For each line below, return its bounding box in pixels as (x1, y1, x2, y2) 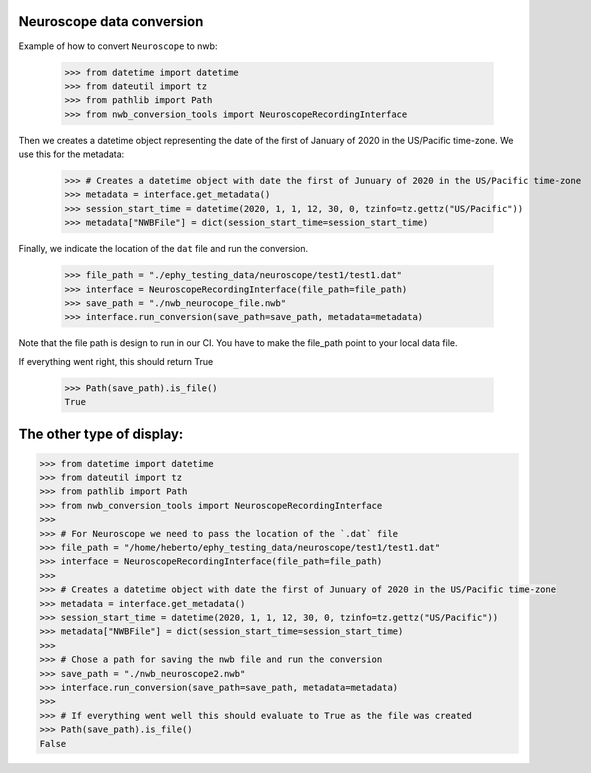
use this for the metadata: (18, 148, 125, 160)
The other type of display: (18, 425, 184, 442)
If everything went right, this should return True (18, 355, 214, 367)
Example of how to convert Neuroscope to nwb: (18, 40, 218, 52)
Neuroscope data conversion (18, 13, 204, 30)
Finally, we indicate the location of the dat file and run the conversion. (18, 243, 309, 255)
